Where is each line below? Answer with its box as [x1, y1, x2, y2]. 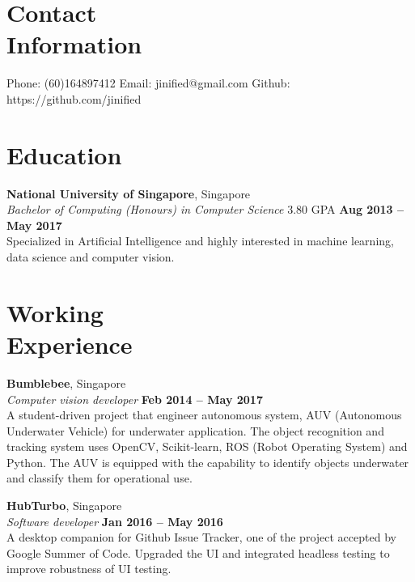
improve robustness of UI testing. [6, 560, 172, 577]
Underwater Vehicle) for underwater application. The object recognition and [6, 422, 384, 439]
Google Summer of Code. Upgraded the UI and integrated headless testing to [6, 544, 390, 561]
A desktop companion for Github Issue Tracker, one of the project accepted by [6, 529, 396, 546]
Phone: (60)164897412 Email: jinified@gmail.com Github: [6, 74, 290, 91]
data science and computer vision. [6, 249, 175, 265]
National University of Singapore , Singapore [6, 185, 251, 202]
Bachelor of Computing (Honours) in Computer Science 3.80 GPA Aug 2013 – [6, 201, 404, 218]
